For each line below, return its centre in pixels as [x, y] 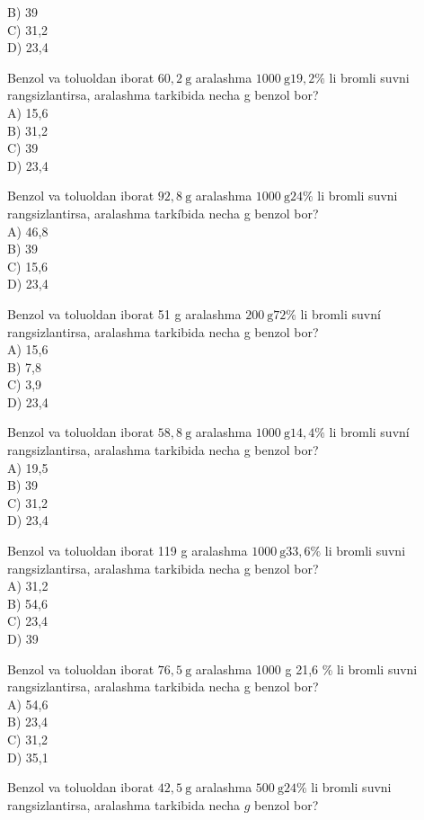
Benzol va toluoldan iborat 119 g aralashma [128, 551]
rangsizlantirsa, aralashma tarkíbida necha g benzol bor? [163, 213]
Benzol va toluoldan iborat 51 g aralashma [124, 313]
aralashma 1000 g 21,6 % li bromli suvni [306, 668]
